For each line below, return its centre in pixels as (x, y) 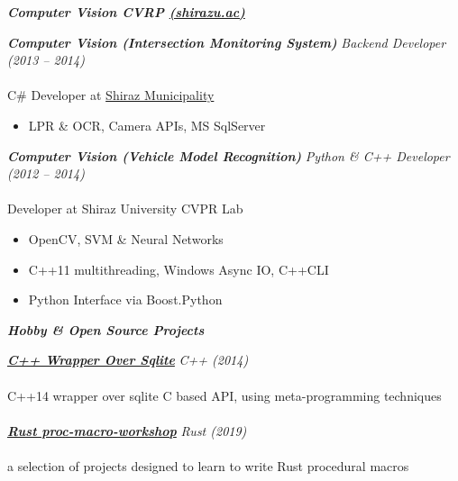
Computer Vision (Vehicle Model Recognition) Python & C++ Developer (229, 155)
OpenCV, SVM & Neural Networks (126, 238)
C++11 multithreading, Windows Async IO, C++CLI (179, 269)
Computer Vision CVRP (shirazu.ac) (126, 12)
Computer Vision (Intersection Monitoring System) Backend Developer (227, 42)
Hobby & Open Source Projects (106, 329)
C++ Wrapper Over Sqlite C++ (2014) (128, 360)
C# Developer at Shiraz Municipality (111, 95)
